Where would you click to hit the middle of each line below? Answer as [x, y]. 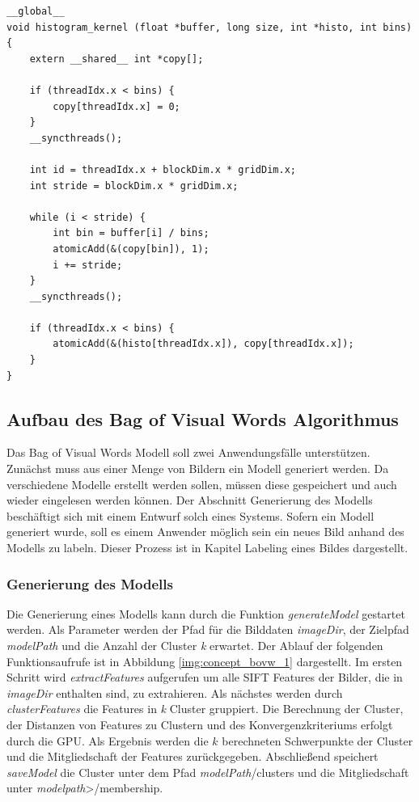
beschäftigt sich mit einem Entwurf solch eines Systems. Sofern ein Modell [190, 515]
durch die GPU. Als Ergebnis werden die [108, 740]
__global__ [36, 11]
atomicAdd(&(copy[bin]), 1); [131, 249]
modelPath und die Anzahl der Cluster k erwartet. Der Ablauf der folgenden [195, 646]
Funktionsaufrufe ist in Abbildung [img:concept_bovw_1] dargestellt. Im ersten [205, 661]
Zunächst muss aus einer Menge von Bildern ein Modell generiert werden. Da [198, 469]
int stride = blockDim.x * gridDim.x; [134, 186]
